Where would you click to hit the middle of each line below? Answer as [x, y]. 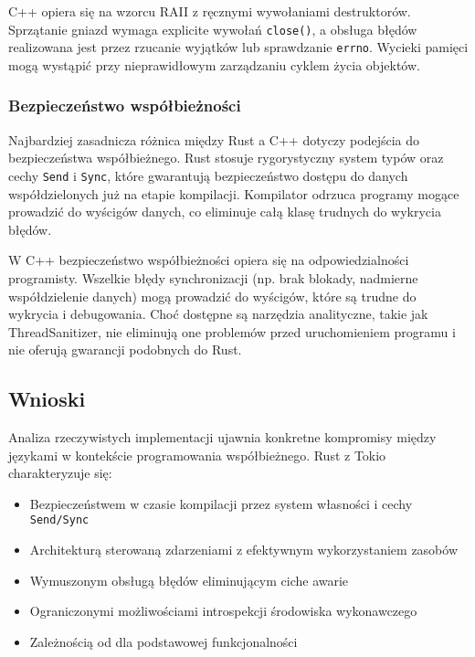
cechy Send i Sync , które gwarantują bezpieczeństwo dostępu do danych [208, 175]
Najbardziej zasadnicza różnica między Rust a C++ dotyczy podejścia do [214, 139]
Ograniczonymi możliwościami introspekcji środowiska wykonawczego [223, 611]
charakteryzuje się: [60, 473]
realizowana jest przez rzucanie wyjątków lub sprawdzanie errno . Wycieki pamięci [238, 47]
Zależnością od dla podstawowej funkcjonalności [164, 641]
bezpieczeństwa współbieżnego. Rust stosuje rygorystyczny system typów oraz [226, 158]
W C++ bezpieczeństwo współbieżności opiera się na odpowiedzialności [209, 260]
